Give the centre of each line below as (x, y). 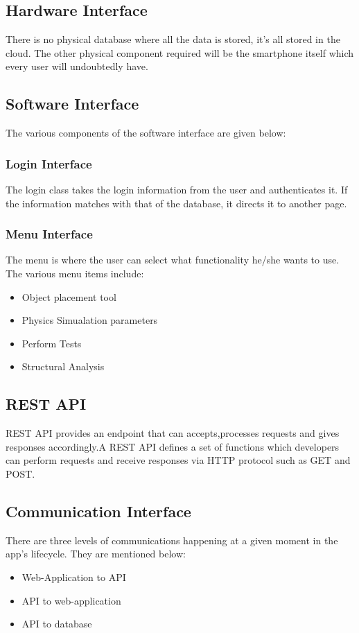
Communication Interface (98, 511)
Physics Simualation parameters (90, 320)
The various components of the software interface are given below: (146, 133)
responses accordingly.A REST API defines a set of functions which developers (173, 446)
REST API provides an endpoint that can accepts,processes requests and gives (173, 433)
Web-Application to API (74, 576)
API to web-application (71, 600)
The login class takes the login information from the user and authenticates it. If (177, 189)
